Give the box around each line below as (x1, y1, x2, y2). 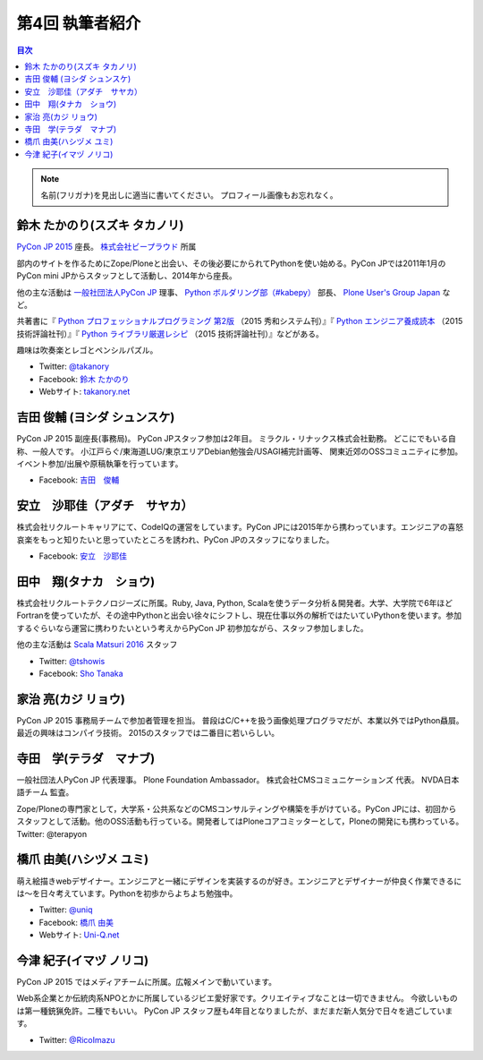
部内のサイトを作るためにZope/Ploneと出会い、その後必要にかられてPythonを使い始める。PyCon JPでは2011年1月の (16, 258, 446, 269)
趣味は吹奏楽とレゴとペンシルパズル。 (16, 345, 158, 355)
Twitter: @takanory (38, 361, 110, 372)
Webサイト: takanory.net (38, 386, 131, 397)
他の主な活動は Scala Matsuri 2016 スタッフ (16, 639, 178, 650)
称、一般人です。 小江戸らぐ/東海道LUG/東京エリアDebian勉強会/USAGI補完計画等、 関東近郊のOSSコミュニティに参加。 (16, 446, 463, 457)
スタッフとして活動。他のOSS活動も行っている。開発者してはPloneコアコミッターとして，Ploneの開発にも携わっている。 (16, 816, 464, 827)
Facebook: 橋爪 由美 (38, 917, 114, 927)
